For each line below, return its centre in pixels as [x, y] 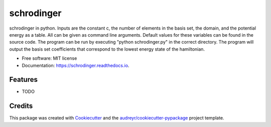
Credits [21, 106]
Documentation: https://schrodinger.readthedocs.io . [76, 65]
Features [23, 80]
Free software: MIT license [49, 58]
